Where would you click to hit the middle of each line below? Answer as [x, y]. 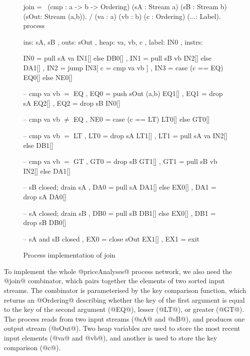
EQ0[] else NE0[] [48, 77]
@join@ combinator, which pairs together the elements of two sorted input [114, 281]
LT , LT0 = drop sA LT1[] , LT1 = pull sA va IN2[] [150, 135]
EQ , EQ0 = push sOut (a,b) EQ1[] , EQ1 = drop [148, 93]
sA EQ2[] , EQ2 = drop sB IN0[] [72, 103]
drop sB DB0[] [45, 222]
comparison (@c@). [32, 347]
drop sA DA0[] [45, 196]
